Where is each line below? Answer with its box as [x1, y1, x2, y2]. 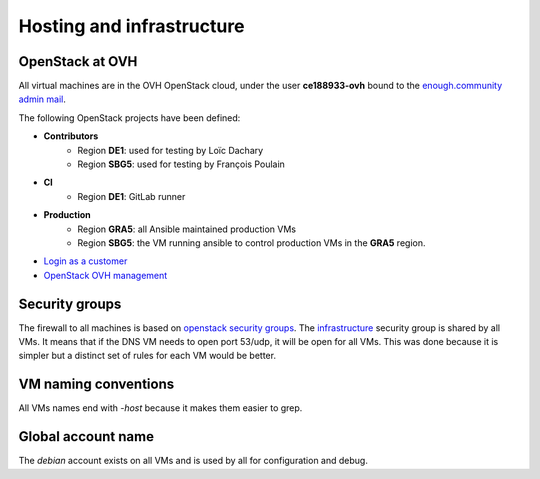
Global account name [18, 428, 155, 445]
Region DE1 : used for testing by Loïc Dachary [77, 144, 264, 156]
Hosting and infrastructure [18, 15, 245, 37]
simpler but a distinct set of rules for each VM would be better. [18, 350, 277, 362]
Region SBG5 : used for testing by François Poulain [77, 158, 285, 170]
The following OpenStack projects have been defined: [18, 111, 241, 124]
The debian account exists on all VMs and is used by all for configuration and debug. [18, 455, 369, 467]
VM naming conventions [18, 376, 175, 393]
